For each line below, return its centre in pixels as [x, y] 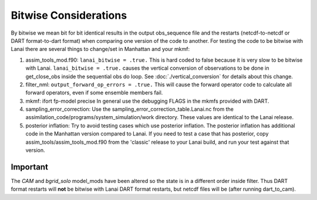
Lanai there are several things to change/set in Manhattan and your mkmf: [100, 49]
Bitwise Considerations [69, 15]
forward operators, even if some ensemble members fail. [94, 93]
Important [29, 167]
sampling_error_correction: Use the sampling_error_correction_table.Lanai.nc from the [130, 109]
